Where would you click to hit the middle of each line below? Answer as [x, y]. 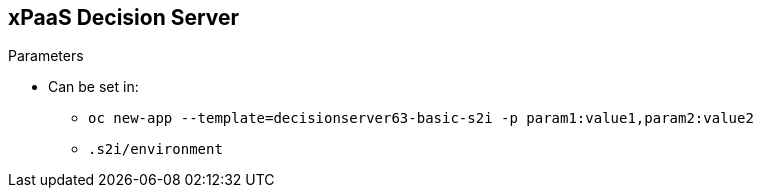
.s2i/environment [155, 149]
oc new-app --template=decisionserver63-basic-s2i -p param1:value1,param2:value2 [421, 118]
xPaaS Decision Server [124, 17]
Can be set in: [93, 87]
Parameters [46, 56]
